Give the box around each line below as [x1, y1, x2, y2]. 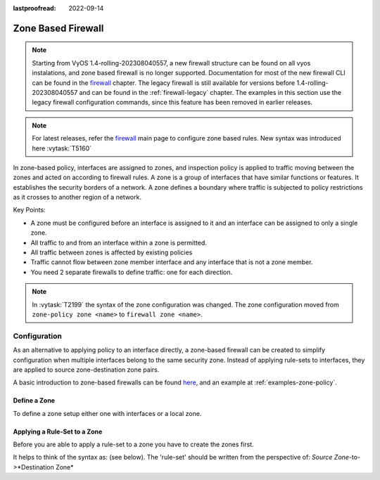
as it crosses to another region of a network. [13, 193, 142, 202]
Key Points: [13, 206, 46, 214]
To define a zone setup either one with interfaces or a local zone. [13, 409, 202, 417]
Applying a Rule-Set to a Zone [13, 427, 103, 436]
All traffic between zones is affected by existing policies [30, 248, 193, 257]
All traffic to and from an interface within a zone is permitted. [30, 238, 207, 247]
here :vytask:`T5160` [32, 144, 91, 153]
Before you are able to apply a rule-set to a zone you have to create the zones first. [13, 440, 254, 449]
